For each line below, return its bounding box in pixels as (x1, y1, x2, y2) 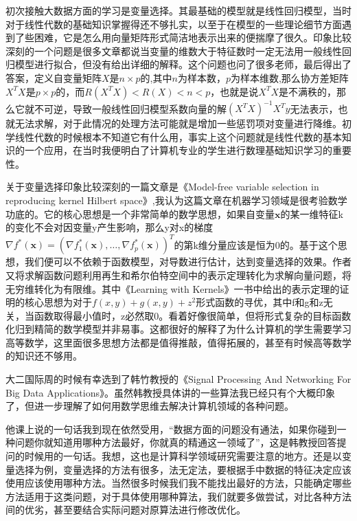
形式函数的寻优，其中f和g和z (196, 295, 323, 309)
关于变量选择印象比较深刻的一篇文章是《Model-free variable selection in (5, 179, 319, 194)
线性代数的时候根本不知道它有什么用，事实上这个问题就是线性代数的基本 (14, 129, 342, 144)
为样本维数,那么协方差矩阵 (230, 70, 349, 85)
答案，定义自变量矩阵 (5, 70, 102, 85)
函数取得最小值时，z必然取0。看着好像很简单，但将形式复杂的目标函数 (34, 308, 352, 322)
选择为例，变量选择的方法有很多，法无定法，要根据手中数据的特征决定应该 (14, 462, 352, 476)
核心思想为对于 (24, 295, 92, 309)
